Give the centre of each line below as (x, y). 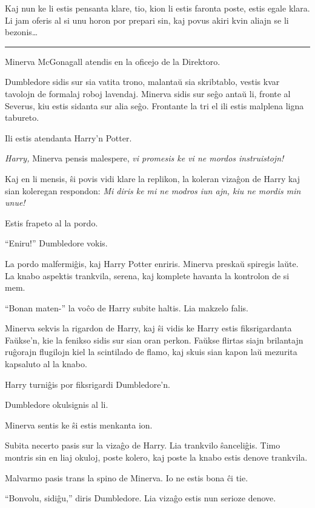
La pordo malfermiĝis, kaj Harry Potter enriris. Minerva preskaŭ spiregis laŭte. (152, 263)
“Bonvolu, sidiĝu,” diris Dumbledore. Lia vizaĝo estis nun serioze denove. (141, 498)
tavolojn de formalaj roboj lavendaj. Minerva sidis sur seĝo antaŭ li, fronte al (148, 93)
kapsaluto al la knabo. (46, 364)
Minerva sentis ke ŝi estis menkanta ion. (79, 425)
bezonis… (22, 32)
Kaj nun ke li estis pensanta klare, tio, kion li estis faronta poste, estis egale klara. (157, 8)
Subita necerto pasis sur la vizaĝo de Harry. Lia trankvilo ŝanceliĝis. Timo (143, 445)
